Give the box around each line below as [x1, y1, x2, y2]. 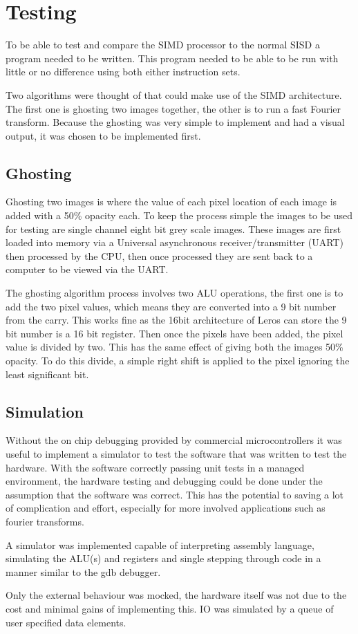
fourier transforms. [6, 514, 84, 528]
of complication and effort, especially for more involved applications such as [6, 501, 326, 515]
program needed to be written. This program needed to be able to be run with [6, 50, 339, 65]
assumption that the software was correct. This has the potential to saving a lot [6, 487, 344, 501]
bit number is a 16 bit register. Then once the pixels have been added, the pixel [6, 326, 343, 340]
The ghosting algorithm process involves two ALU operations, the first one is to [6, 286, 343, 300]
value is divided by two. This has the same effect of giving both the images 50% [6, 339, 343, 354]
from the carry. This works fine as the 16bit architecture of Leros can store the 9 [6, 313, 347, 327]
